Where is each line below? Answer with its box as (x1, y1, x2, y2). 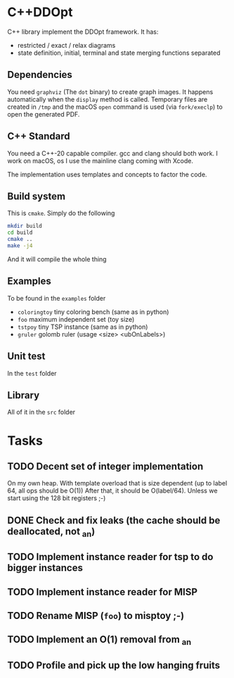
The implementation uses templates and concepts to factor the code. (7, 170, 207, 178)
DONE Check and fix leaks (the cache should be (7, 514, 221, 526)
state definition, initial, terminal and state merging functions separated (17, 48, 221, 57)
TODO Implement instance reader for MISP (7, 586, 198, 598)
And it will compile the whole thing (7, 254, 107, 263)
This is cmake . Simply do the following (7, 209, 115, 218)
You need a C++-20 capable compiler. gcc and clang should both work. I (7, 149, 218, 157)
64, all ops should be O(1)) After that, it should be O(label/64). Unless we (7, 486, 218, 495)
